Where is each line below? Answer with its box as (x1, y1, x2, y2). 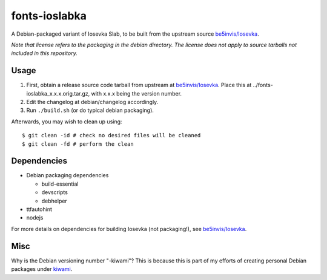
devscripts (41, 189, 68, 196)
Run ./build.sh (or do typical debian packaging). (26, 106, 154, 114)
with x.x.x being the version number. (91, 90, 182, 97)
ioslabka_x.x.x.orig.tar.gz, (26, 90, 90, 97)
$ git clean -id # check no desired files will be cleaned (22, 132, 201, 139)
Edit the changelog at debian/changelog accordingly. (26, 99, 159, 106)
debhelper (41, 197, 68, 204)
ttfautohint (26, 206, 53, 213)
